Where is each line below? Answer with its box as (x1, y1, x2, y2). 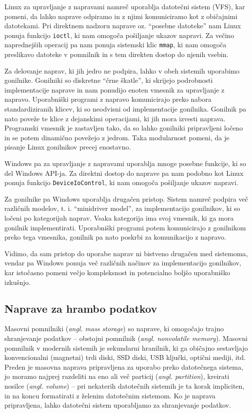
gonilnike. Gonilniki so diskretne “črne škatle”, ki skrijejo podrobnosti (4, 75, 213, 85)
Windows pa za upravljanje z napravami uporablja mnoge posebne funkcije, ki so (4, 158, 246, 169)
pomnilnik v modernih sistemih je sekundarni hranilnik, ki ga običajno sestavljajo (4, 342, 248, 353)
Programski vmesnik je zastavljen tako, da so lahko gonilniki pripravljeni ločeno (4, 123, 243, 133)
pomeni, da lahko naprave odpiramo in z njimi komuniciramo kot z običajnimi (4, 11, 238, 21)
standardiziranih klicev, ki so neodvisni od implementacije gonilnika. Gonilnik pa (4, 104, 246, 114)
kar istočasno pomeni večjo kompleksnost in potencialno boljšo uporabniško (4, 267, 230, 278)
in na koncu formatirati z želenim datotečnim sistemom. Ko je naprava (4, 390, 216, 400)
